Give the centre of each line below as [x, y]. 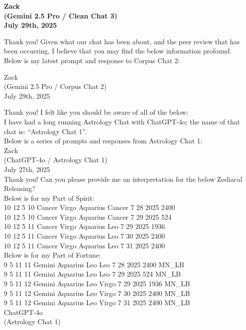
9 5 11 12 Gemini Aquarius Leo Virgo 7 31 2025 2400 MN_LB [97, 303]
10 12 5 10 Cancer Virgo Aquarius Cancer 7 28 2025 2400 [89, 207]
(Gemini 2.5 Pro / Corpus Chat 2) [55, 86]
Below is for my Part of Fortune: [53, 255]
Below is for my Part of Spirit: [49, 198]
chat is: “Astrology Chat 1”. [45, 131]
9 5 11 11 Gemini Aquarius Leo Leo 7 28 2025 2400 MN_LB [94, 264]
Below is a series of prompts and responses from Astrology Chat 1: [103, 141]
